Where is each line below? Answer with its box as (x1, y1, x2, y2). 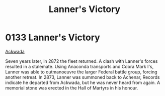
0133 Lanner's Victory (5, 32, 101, 43)
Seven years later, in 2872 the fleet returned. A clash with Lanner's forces (5, 58, 158, 64)
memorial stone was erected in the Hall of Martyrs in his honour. (5, 84, 138, 91)
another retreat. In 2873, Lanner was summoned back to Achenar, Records (5, 74, 160, 80)
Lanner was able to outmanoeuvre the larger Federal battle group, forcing (5, 69, 157, 75)
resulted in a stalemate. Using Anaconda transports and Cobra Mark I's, (5, 63, 154, 69)
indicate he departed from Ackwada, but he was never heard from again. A (5, 79, 160, 85)
